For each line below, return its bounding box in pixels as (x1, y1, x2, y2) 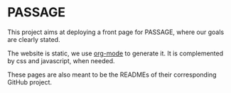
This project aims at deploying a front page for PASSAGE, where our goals (7, 28, 225, 36)
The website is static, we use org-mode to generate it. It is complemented (7, 49, 224, 58)
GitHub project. (7, 77, 52, 86)
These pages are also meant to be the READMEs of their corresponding (7, 70, 217, 79)
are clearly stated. (7, 35, 60, 43)
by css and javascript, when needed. (7, 56, 115, 65)
